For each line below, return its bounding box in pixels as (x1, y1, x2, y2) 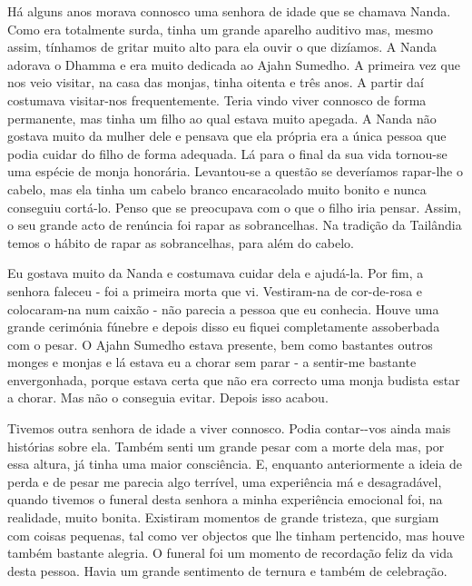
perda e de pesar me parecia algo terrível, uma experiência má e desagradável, (7, 472, 442, 491)
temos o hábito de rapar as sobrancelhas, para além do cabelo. (7, 233, 354, 252)
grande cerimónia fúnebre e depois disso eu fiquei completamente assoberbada (7, 317, 440, 336)
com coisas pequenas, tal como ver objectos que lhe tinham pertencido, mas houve (7, 525, 465, 544)
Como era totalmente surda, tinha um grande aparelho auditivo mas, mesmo (7, 19, 433, 38)
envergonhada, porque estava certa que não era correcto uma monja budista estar (7, 370, 460, 389)
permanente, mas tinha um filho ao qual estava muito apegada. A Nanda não (7, 108, 437, 127)
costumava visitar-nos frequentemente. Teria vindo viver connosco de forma (7, 90, 427, 109)
